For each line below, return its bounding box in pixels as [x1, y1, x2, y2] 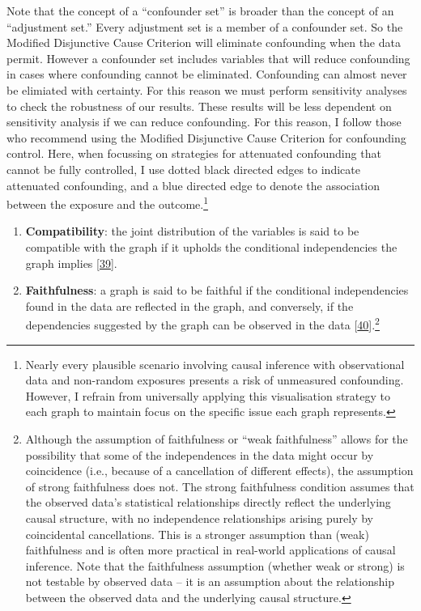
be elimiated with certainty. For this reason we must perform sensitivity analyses [6, 81, 407, 98]
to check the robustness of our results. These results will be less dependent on [6, 97, 392, 114]
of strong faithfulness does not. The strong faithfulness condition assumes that [25, 477, 415, 494]
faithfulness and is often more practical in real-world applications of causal [25, 541, 396, 558]
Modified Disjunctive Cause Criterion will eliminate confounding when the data [6, 34, 401, 51]
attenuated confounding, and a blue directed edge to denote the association [6, 176, 381, 193]
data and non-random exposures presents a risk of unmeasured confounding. [25, 371, 404, 388]
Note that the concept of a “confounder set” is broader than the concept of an [6, 2, 394, 19]
